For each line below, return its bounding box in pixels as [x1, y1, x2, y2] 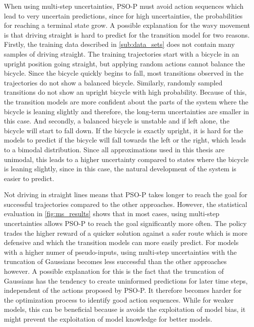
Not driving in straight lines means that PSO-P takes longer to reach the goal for [4, 189, 248, 200]
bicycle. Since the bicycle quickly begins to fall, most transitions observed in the [4, 68, 244, 78]
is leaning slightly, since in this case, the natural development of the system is [4, 163, 236, 174]
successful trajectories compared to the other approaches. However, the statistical [4, 199, 248, 209]
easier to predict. [4, 173, 54, 183]
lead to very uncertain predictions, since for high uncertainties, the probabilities [4, 10, 243, 20]
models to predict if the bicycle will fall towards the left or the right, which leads [4, 135, 246, 145]
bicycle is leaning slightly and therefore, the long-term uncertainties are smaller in [4, 106, 249, 116]
